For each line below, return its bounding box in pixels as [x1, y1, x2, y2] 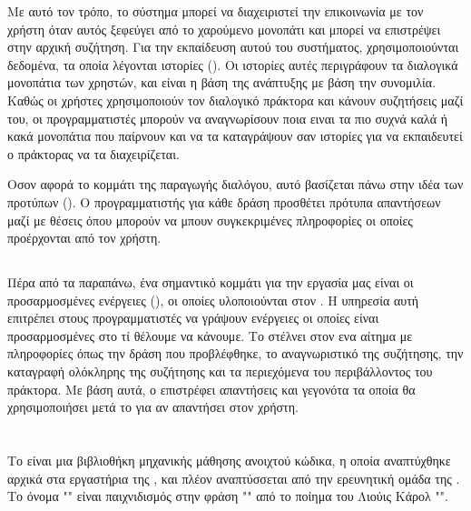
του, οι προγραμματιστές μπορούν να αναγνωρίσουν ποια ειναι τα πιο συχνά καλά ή [7, 108, 447, 127]
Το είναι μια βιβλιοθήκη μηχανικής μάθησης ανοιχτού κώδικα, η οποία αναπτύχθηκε [7, 451, 451, 470]
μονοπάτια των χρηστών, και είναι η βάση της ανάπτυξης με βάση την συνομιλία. [7, 73, 437, 92]
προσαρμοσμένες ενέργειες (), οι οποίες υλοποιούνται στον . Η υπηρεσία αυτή [7, 290, 419, 309]
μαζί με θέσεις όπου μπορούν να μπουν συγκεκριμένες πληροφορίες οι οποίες [7, 210, 413, 229]
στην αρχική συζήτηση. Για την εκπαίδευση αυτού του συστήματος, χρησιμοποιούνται [7, 37, 459, 56]
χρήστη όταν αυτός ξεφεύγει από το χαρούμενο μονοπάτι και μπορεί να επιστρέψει [7, 19, 441, 38]
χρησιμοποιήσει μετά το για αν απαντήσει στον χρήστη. [7, 397, 299, 416]
